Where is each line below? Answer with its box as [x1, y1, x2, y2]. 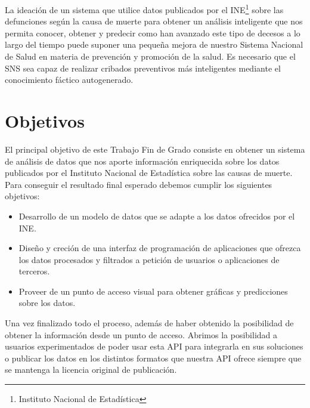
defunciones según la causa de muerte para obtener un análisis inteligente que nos [5, 15, 303, 27]
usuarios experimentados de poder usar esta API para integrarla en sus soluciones [5, 340, 303, 353]
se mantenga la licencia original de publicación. [5, 363, 177, 376]
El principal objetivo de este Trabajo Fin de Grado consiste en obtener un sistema [5, 143, 305, 155]
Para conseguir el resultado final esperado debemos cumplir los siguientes [5, 178, 272, 190]
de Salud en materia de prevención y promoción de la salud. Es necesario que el [5, 50, 296, 63]
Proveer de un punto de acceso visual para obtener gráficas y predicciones [18, 285, 288, 297]
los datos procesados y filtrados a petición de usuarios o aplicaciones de [18, 253, 280, 265]
